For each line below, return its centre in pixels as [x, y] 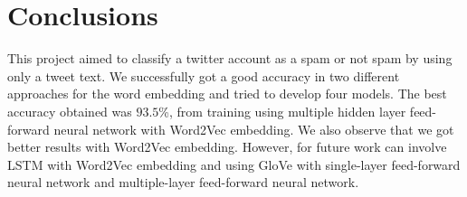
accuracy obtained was [70, 111]
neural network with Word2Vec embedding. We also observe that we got [254, 129]
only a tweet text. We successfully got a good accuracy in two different [204, 75]
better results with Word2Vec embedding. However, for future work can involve [227, 147]
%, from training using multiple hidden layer [282, 111]
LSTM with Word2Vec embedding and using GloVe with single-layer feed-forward [234, 164]
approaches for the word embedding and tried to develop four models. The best [227, 94]
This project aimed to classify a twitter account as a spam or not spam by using [230, 58]
